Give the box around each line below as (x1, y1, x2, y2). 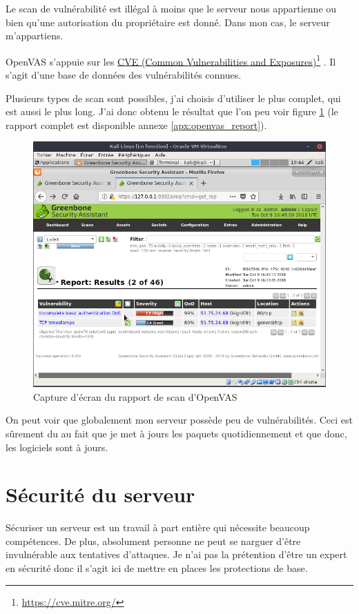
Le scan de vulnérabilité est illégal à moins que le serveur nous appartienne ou (6, 1, 337, 15)
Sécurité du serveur (6, 480, 195, 508)
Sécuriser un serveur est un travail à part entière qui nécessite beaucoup (6, 520, 310, 535)
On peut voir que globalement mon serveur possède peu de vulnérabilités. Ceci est (6, 413, 353, 427)
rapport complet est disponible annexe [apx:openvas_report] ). (6, 117, 267, 132)
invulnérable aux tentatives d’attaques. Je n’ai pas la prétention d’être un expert (6, 547, 347, 562)
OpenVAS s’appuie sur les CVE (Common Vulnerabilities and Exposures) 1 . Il (6, 52, 336, 68)
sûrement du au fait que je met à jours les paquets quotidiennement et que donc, (6, 426, 347, 440)
